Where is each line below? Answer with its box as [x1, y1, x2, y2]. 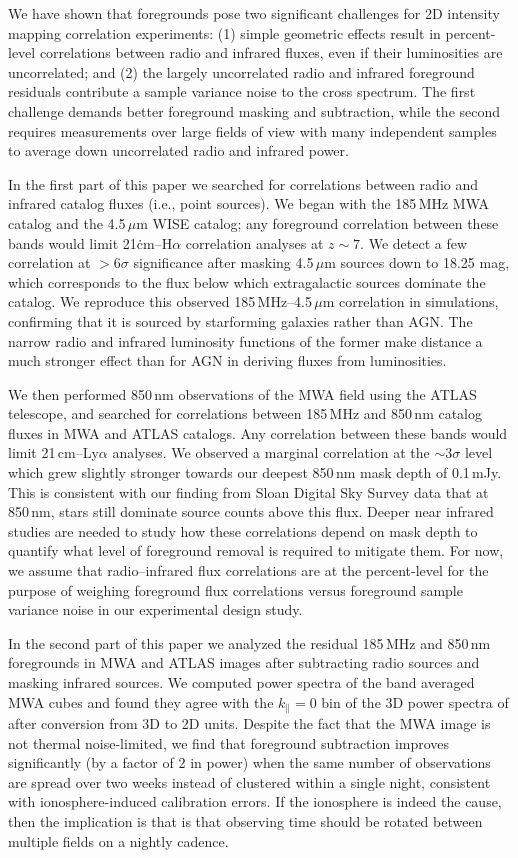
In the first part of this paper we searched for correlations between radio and [8, 173, 479, 194]
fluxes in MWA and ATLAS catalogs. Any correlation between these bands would [8, 422, 508, 443]
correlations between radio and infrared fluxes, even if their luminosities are [39, 42, 503, 63]
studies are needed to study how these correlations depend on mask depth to [8, 520, 478, 541]
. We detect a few [360, 232, 468, 253]
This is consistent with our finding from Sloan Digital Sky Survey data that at [8, 481, 489, 502]
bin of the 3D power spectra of [321, 691, 509, 712]
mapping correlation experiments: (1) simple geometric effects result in [8, 22, 441, 43]
